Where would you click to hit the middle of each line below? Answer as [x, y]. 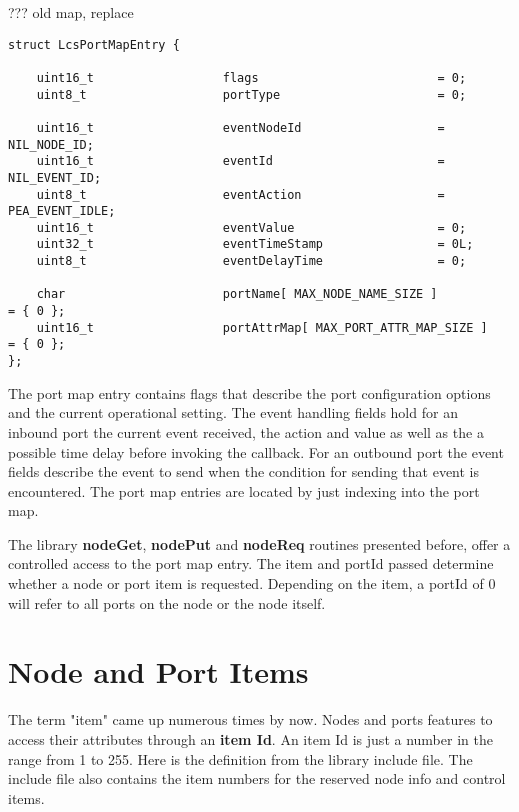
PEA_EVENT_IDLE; [62, 211]
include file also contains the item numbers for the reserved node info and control [257, 778]
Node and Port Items [158, 671]
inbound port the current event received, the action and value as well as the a [246, 431]
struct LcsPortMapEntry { [94, 44]
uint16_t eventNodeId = [240, 127]
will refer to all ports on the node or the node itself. [167, 602]
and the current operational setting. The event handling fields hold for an [233, 412]
